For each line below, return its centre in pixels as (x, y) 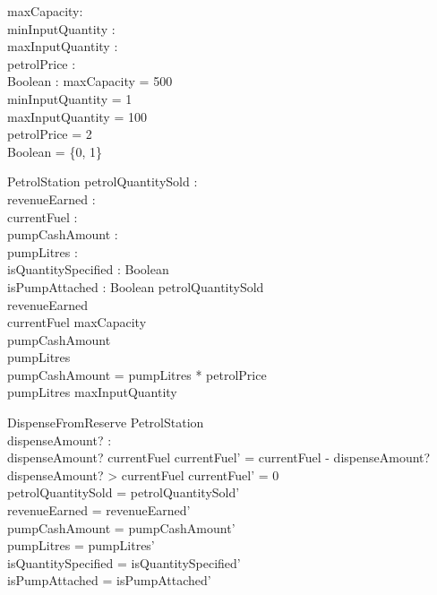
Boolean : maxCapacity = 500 (90, 81)
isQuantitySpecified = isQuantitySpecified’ (124, 562)
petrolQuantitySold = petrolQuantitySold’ (124, 492)
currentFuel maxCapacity (77, 322)
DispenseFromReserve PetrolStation (106, 423)
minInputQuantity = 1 (70, 98)
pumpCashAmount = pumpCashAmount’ (121, 527)
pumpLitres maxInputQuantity (92, 392)
